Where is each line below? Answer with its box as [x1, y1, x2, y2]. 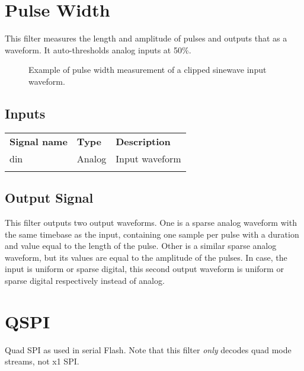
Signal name [9, 134, 68, 148]
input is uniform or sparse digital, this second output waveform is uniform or [5, 263, 284, 275]
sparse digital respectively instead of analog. [5, 274, 165, 286]
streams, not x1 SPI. [5, 355, 79, 367]
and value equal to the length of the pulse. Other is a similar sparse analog [5, 239, 277, 252]
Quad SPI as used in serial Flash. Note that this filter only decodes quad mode [5, 343, 292, 356]
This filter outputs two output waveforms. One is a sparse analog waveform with [5, 216, 297, 228]
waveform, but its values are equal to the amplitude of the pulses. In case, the [5, 251, 287, 263]
